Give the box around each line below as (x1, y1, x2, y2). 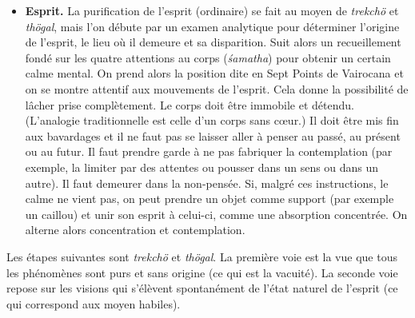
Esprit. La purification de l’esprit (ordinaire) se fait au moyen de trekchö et (25, 2, 399, 18)
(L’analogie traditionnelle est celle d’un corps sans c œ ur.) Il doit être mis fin (25, 112, 399, 129)
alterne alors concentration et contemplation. (25, 221, 245, 238)
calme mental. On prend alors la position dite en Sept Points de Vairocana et (25, 65, 404, 81)
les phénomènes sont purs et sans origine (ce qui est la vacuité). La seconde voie (6, 264, 398, 280)
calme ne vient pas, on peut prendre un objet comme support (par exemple (25, 190, 394, 207)
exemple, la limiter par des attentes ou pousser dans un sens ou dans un (25, 158, 379, 175)
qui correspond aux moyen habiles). (6, 295, 181, 312)
